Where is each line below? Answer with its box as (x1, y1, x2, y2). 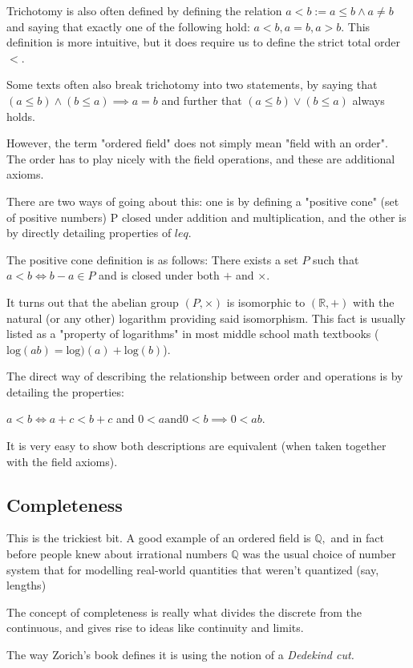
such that (313, 251, 359, 268)
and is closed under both (99, 267, 220, 284)
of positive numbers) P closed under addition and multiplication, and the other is (6, 208, 407, 225)
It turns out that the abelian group (6, 293, 179, 310)
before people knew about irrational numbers (6, 545, 228, 562)
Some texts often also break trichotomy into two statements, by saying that (6, 76, 378, 93)
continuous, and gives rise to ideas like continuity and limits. (6, 619, 304, 636)
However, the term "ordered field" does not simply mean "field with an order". (6, 135, 388, 151)
